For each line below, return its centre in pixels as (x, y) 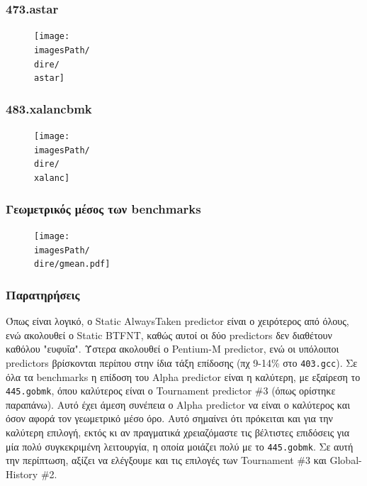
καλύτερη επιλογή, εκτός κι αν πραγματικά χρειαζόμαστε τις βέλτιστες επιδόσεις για (178, 432)
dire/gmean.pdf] (72, 264)
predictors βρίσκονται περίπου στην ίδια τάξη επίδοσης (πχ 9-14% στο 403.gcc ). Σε (182, 362)
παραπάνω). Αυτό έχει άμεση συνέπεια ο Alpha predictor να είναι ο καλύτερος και (178, 404)
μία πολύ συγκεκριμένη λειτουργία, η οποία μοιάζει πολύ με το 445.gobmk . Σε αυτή (180, 446)
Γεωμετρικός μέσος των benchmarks (103, 208)
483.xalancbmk (49, 108)
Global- (346, 460)
